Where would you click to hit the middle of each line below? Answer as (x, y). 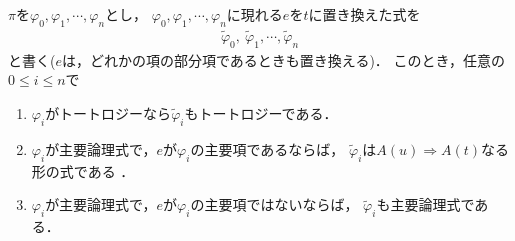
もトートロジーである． (261, 113)
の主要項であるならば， (267, 148)
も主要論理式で (425, 204)
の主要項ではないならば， (274, 204)
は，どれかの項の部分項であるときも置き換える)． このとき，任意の (283, 59)
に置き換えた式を (364, 14)
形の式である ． (83, 170)
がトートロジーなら (108, 113)
